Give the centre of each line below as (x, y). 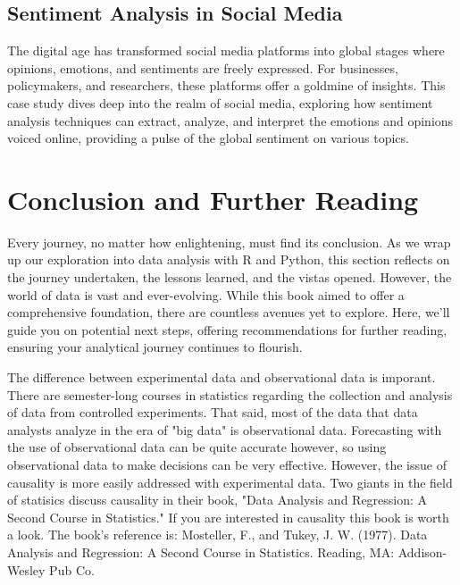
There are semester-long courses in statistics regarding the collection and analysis (230, 394)
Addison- (422, 552)
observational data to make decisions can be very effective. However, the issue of (227, 465)
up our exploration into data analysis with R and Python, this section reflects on (229, 259)
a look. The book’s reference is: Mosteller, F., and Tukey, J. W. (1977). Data (217, 535)
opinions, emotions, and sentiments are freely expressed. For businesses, (203, 67)
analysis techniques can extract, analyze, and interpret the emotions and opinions (230, 120)
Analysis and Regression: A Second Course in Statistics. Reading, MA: (201, 552)
